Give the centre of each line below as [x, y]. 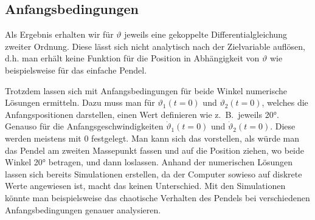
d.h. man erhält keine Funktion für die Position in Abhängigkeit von [132, 58]
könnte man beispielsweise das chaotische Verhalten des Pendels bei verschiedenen [157, 197]
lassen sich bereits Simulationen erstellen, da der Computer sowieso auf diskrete [154, 174]
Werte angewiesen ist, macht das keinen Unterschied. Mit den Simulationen [145, 186]
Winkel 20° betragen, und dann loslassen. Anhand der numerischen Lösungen [149, 162]
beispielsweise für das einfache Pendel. [76, 70]
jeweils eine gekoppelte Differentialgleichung [206, 34]
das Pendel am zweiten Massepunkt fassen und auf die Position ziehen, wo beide [154, 150]
